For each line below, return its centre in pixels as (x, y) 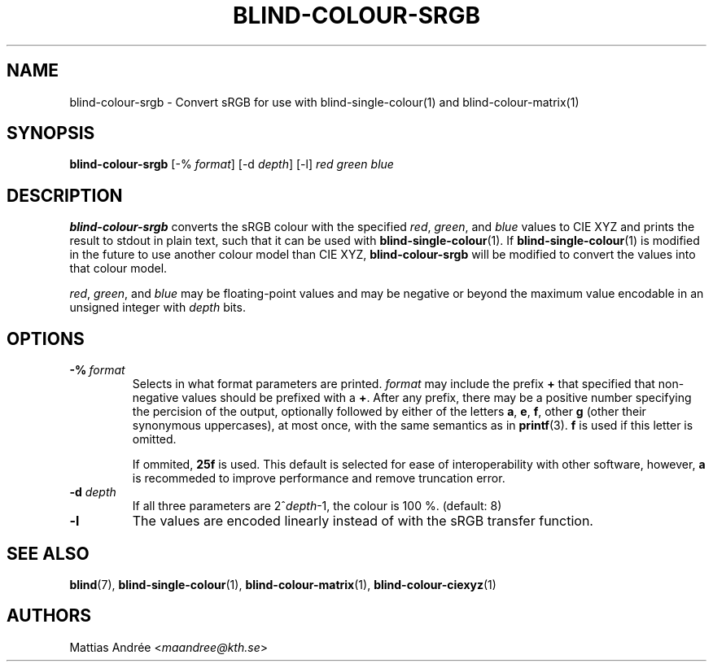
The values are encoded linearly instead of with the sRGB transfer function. (363, 521)
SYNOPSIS (51, 133)
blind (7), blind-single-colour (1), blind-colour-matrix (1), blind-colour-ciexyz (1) (283, 584)
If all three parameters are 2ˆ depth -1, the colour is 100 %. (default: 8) (317, 506)
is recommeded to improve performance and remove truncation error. (319, 478)
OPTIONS (46, 338)
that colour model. (118, 269)
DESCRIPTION (65, 195)
